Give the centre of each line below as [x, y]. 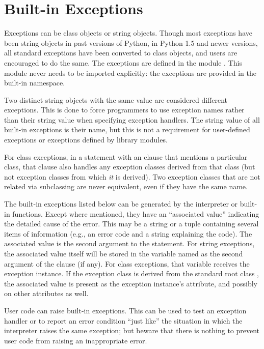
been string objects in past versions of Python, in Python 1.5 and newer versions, [131, 42]
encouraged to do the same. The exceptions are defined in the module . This [123, 62]
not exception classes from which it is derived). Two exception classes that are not [132, 176]
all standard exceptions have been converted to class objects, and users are [121, 53]
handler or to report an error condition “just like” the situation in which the [123, 320]
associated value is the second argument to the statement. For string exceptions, [129, 243]
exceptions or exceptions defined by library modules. [86, 140]
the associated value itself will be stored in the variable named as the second [124, 253]
